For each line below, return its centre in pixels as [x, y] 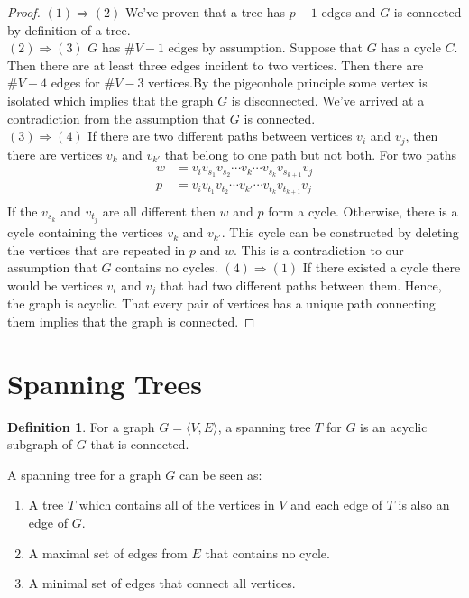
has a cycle [411, 47]
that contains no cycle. [267, 552]
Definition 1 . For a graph [81, 426]
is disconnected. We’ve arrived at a [328, 100]
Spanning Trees [105, 383]
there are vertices [55, 154]
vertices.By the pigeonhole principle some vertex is [288, 83]
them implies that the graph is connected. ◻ [131, 321]
